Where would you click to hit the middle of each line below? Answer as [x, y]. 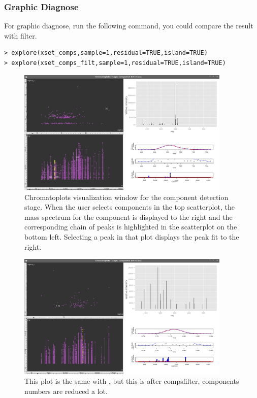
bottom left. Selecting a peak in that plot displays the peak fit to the [132, 237]
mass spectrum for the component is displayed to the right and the [128, 217]
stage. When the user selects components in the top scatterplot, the [130, 207]
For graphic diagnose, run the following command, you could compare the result [129, 26]
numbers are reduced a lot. [66, 391]
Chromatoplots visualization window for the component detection [126, 197]
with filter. [21, 35]
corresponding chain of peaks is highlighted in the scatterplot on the [131, 227]
